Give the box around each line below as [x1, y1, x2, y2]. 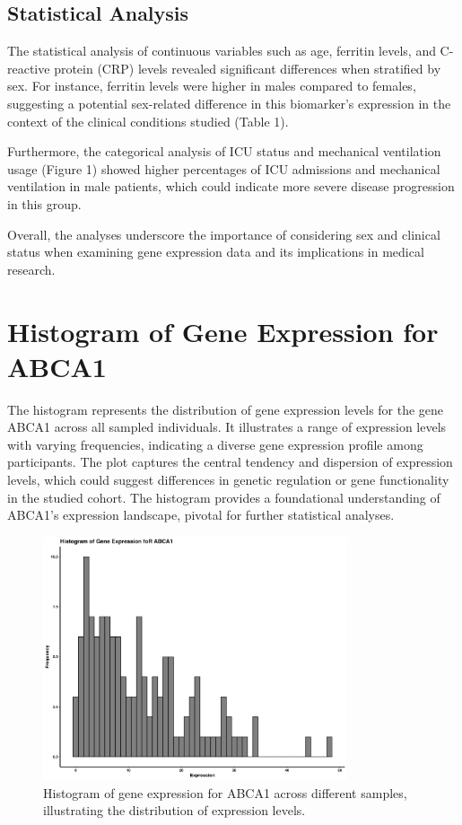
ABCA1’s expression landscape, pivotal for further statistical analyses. [7, 505, 395, 524]
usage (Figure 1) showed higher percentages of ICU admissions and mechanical [7, 159, 440, 178]
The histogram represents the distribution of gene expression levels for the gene [7, 399, 444, 418]
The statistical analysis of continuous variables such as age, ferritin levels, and [7, 41, 436, 60]
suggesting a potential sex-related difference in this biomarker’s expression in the [7, 93, 451, 112]
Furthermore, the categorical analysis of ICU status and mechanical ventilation [7, 142, 441, 161]
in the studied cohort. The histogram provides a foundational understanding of [7, 487, 440, 506]
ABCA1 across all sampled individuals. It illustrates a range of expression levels [7, 417, 447, 436]
